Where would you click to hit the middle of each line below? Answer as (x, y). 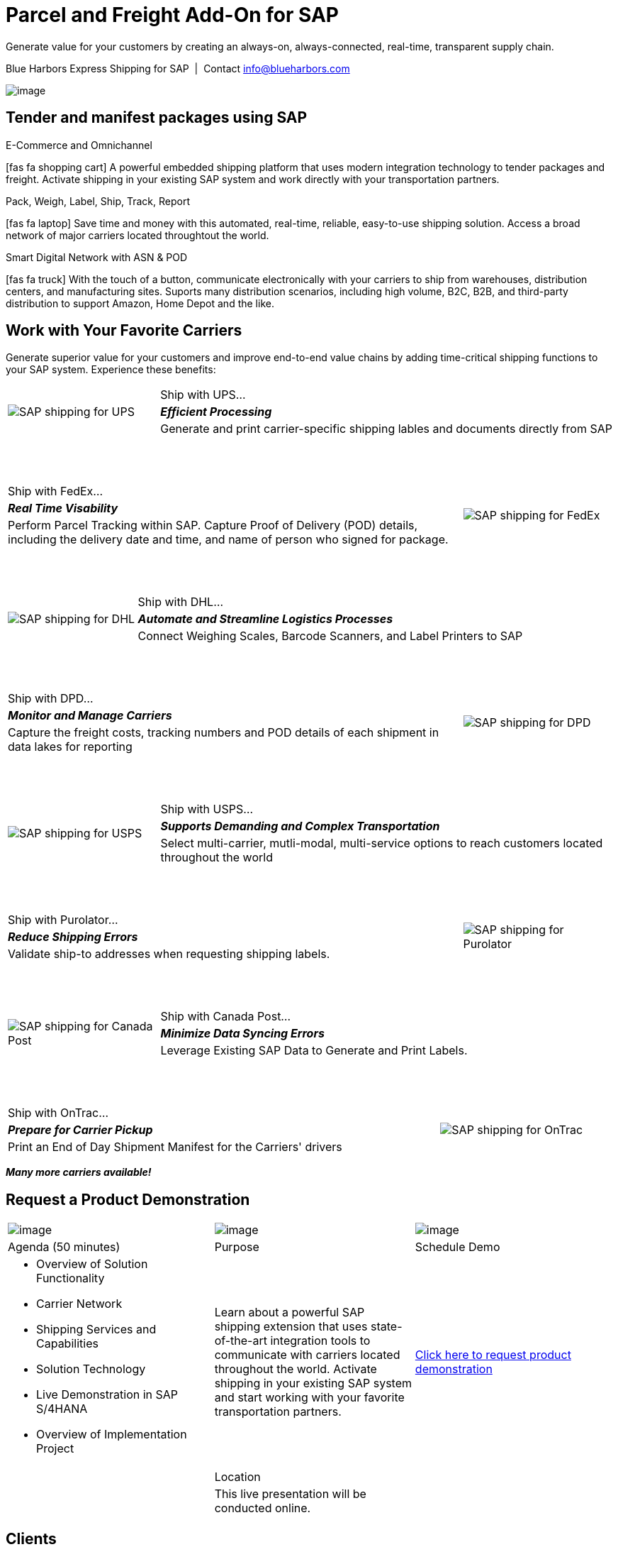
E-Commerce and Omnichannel (79, 145)
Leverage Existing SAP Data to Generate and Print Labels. (314, 1051)
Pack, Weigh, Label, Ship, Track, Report (98, 201)
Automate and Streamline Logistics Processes (265, 619)
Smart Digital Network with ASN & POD (97, 257)
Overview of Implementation (112, 1435)
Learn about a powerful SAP (290, 1312)
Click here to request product (493, 1355)
